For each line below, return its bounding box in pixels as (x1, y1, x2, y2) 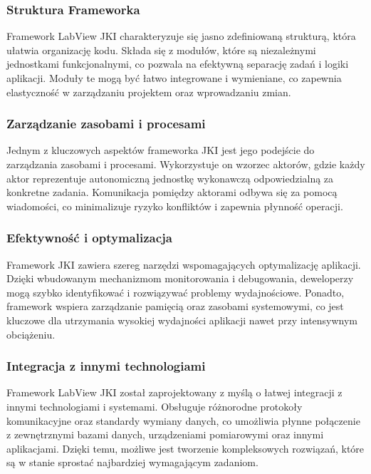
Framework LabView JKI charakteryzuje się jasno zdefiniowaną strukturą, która (6, 29, 356, 43)
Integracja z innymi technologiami (6, 357, 206, 375)
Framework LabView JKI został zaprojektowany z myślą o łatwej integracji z (6, 385, 343, 400)
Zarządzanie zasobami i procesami (6, 115, 206, 133)
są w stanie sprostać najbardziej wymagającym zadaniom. (6, 455, 258, 470)
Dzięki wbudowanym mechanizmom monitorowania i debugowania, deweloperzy (6, 271, 354, 286)
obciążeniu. (6, 326, 56, 341)
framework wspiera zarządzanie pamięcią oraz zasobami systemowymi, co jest (6, 299, 344, 314)
